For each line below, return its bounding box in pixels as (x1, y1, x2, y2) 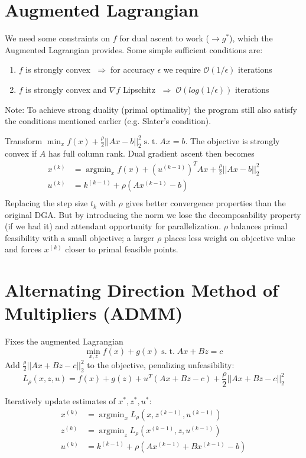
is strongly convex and (25, 83, 107, 95)
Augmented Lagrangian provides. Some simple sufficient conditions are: (5, 43, 263, 56)
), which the (229, 32, 273, 44)
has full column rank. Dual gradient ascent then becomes (48, 147, 255, 160)
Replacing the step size (5, 197, 88, 209)
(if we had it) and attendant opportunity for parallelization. (5, 220, 222, 232)
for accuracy (110, 63, 155, 76)
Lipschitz (122, 83, 156, 95)
